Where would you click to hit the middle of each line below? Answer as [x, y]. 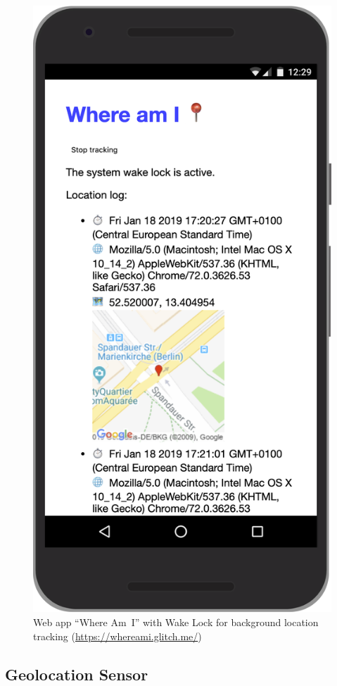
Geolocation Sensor [77, 674]
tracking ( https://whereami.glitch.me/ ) [117, 636]
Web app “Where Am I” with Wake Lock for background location [176, 622]
